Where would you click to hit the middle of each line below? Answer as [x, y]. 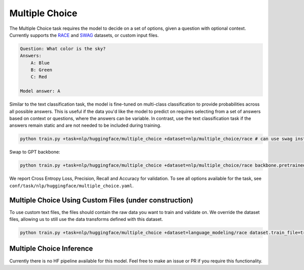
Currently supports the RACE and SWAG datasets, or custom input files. [84, 35]
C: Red [39, 77]
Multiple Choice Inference [51, 249]
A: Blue [40, 63]
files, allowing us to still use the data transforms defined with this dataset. [86, 219]
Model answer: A [40, 91]
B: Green [42, 70]
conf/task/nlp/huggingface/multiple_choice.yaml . [71, 186]
